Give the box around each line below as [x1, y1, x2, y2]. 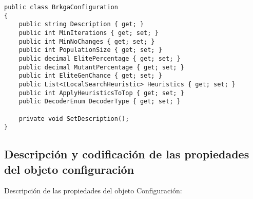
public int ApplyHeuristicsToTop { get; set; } [18, 89, 184, 97]
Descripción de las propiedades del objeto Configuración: [4, 185, 182, 196]
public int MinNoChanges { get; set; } [18, 38, 155, 45]
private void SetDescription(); [18, 115, 129, 122]
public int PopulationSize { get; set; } [18, 46, 162, 54]
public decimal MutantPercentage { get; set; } [18, 63, 184, 71]
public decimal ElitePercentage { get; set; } [18, 55, 181, 62]
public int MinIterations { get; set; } [18, 29, 159, 37]
